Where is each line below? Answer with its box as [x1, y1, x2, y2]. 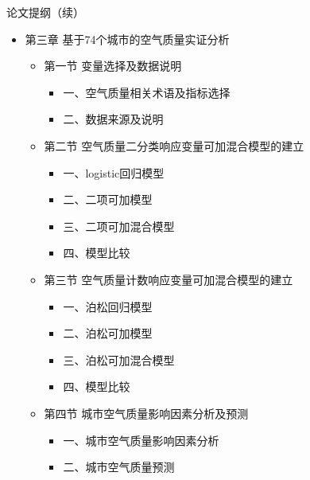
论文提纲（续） [6, 4, 84, 20]
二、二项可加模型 [63, 191, 153, 208]
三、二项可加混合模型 [63, 217, 175, 234]
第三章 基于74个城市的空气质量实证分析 [25, 30, 230, 47]
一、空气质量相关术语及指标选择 [63, 84, 231, 100]
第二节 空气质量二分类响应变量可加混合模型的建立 [44, 137, 304, 154]
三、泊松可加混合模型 [63, 351, 175, 368]
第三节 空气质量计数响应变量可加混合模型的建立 [44, 271, 293, 287]
